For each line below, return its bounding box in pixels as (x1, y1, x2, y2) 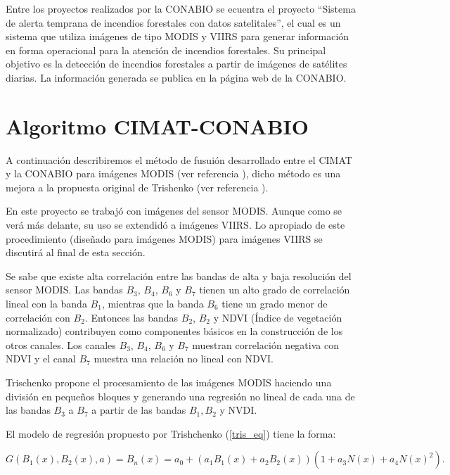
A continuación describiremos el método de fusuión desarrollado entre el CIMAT (6, 152, 352, 167)
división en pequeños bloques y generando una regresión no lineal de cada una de (6, 388, 355, 403)
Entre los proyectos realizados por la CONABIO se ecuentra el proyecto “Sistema (6, 1, 356, 15)
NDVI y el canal (6, 351, 76, 366)
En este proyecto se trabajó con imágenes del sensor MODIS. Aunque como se (6, 203, 342, 218)
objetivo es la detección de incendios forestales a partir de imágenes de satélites (6, 56, 347, 71)
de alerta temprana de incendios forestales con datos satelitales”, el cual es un (6, 15, 341, 30)
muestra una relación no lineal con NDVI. (94, 351, 274, 366)
